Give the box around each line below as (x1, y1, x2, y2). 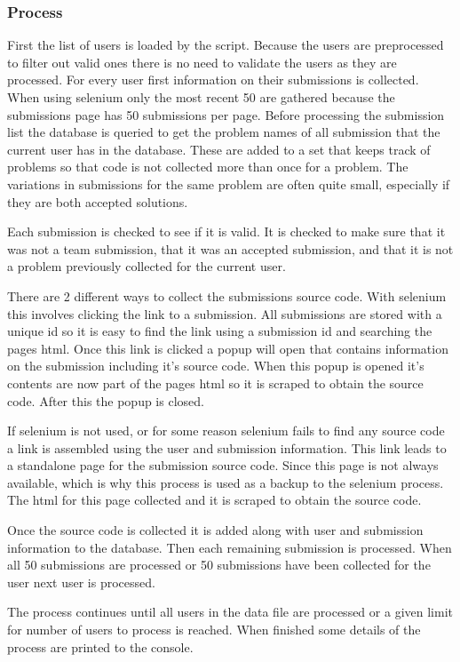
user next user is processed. (7, 572, 155, 591)
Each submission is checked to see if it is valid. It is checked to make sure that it (7, 222, 446, 241)
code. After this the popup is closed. (7, 391, 204, 410)
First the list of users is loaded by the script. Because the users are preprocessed (7, 36, 444, 54)
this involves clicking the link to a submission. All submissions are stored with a (7, 304, 442, 323)
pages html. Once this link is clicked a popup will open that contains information (7, 339, 448, 357)
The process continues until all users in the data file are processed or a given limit (7, 602, 453, 621)
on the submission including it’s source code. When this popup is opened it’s (7, 356, 424, 375)
